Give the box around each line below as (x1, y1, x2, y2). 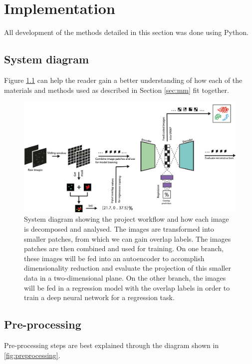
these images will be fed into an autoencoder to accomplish (24, 253, 205, 263)
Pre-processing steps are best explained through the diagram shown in (4, 340, 219, 350)
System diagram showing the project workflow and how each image (24, 214, 229, 224)
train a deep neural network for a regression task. (24, 292, 175, 303)
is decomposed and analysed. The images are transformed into (24, 223, 214, 234)
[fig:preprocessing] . (4, 350, 60, 360)
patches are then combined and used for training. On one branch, (24, 243, 224, 254)
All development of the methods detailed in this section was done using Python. (4, 27, 249, 37)
